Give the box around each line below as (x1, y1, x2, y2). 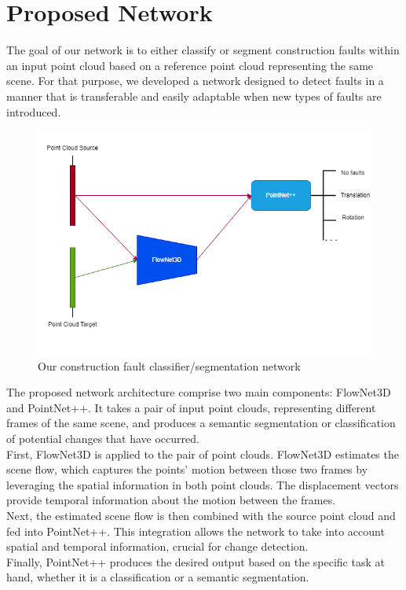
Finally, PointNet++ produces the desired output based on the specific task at (6, 553, 385, 570)
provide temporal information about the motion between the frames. (6, 492, 336, 508)
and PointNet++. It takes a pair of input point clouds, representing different (6, 399, 376, 415)
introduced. (6, 103, 61, 120)
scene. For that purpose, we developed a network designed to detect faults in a (6, 72, 384, 89)
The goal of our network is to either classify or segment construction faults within (6, 42, 400, 58)
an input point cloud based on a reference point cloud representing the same (6, 57, 374, 73)
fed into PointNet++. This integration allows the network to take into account (6, 522, 385, 539)
